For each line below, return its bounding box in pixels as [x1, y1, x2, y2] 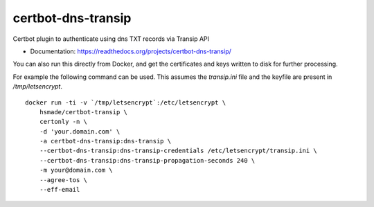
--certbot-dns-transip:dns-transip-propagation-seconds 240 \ [39, 156, 256, 164]
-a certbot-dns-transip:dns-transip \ [39, 137, 172, 145]
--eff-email [39, 186, 80, 194]
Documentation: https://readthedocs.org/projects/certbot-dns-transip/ [30, 47, 231, 55]
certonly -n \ [39, 118, 88, 126]
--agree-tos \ [39, 176, 88, 183]
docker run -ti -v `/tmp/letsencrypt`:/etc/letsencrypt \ [25, 98, 226, 107]
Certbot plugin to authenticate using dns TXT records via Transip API [12, 35, 210, 43]
